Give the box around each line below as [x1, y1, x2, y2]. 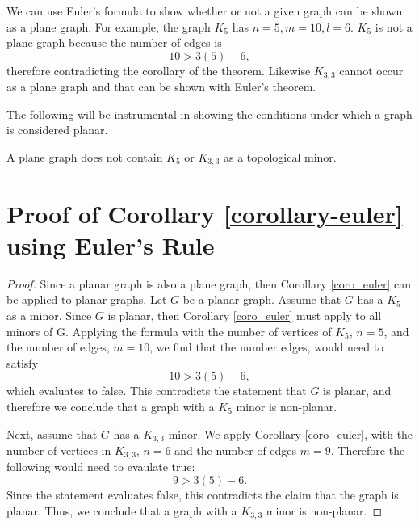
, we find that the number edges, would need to [149, 339, 384, 356]
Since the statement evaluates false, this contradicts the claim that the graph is [6, 486, 399, 503]
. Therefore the [330, 441, 405, 458]
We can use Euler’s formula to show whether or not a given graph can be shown [6, 2, 403, 19]
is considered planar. [6, 121, 108, 138]
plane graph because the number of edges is [6, 34, 222, 51]
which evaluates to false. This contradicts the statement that [6, 382, 307, 399]
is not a [375, 18, 413, 35]
